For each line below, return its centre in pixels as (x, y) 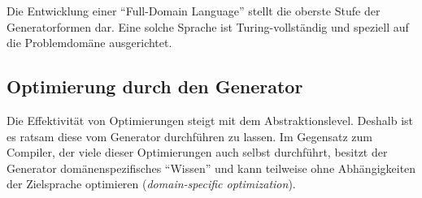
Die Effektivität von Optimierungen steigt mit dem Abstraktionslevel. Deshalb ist (210, 120)
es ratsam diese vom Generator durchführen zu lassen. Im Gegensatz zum (189, 136)
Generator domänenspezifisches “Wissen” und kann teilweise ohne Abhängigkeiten (211, 168)
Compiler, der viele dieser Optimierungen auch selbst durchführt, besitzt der (197, 152)
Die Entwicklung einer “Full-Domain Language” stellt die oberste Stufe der (194, 11)
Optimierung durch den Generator (155, 86)
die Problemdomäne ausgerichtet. (89, 43)
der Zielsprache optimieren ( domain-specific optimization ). (151, 184)
